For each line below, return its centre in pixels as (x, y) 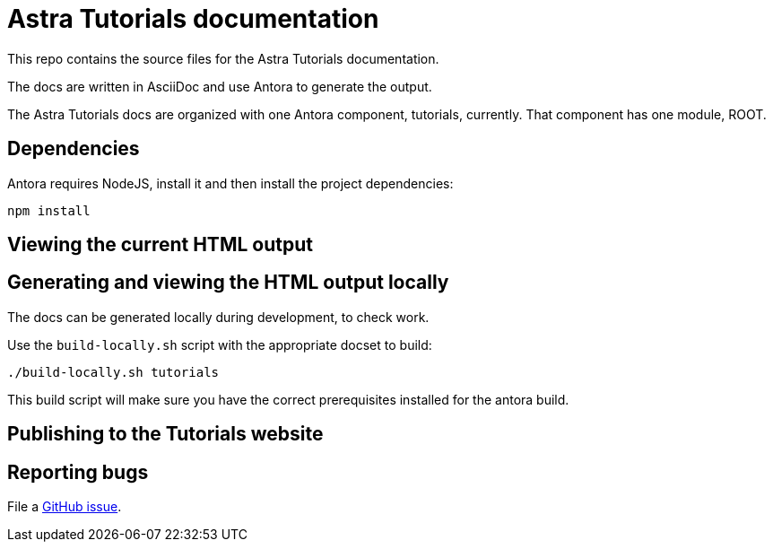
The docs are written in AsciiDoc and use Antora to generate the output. (220, 86)
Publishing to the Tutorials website (165, 434)
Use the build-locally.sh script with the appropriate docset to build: (220, 344)
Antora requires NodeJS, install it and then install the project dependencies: (230, 183)
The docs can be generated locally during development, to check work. (218, 317)
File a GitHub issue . (65, 507)
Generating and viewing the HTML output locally (228, 283)
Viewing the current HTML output (160, 245)
